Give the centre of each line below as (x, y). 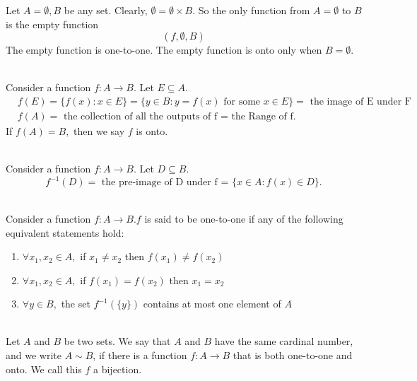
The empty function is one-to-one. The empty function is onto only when (164, 50)
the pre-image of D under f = (165, 183)
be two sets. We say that (117, 341)
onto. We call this (44, 369)
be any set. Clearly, (106, 10)
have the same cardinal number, (284, 341)
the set (76, 304)
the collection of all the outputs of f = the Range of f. (180, 117)
